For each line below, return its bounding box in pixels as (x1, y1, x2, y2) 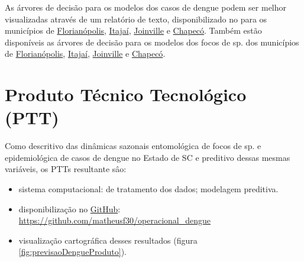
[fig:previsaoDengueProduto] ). (18, 245, 127, 258)
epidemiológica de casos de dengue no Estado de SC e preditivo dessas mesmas (5, 151, 290, 163)
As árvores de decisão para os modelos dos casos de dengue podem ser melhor (5, 1, 287, 13)
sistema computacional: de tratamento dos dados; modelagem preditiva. (18, 183, 279, 195)
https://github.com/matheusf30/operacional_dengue (18, 214, 211, 227)
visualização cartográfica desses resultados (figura (18, 234, 198, 246)
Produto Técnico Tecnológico (5, 82, 247, 106)
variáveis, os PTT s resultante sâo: (5, 163, 127, 175)
